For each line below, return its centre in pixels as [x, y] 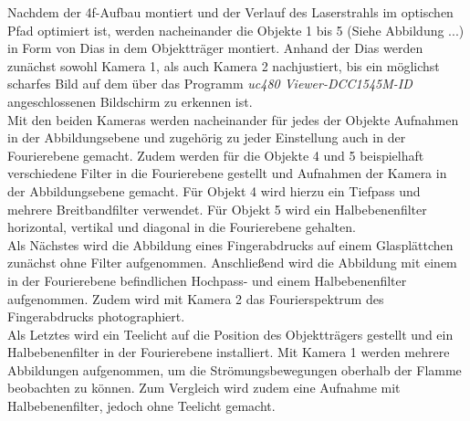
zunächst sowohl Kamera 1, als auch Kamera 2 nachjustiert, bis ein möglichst [224, 65]
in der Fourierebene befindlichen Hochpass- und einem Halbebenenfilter [207, 280]
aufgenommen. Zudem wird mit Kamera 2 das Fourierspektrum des [196, 298]
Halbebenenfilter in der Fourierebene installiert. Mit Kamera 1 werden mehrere [229, 352]
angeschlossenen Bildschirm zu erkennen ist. [130, 101]
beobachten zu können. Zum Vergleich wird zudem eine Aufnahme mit [204, 388]
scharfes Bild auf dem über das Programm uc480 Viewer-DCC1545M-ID [210, 84]
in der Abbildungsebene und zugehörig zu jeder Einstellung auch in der [207, 137]
